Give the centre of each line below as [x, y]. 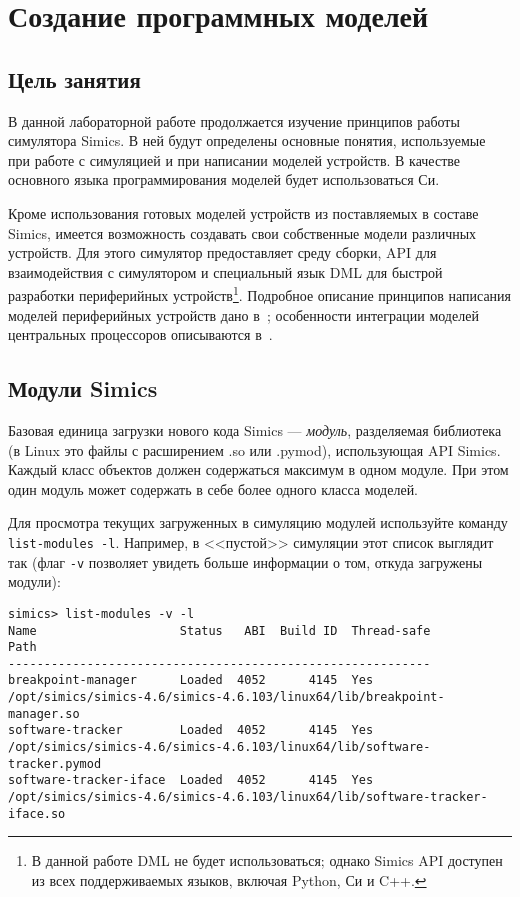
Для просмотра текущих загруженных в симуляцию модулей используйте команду [258, 522]
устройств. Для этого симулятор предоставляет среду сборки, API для [222, 252]
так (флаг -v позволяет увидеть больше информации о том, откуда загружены [245, 561]
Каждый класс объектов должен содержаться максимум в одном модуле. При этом [258, 469]
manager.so [44, 713]
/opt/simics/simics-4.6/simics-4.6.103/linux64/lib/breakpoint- [226, 697]
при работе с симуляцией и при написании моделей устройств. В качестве [234, 159]
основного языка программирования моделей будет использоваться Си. [224, 179]
